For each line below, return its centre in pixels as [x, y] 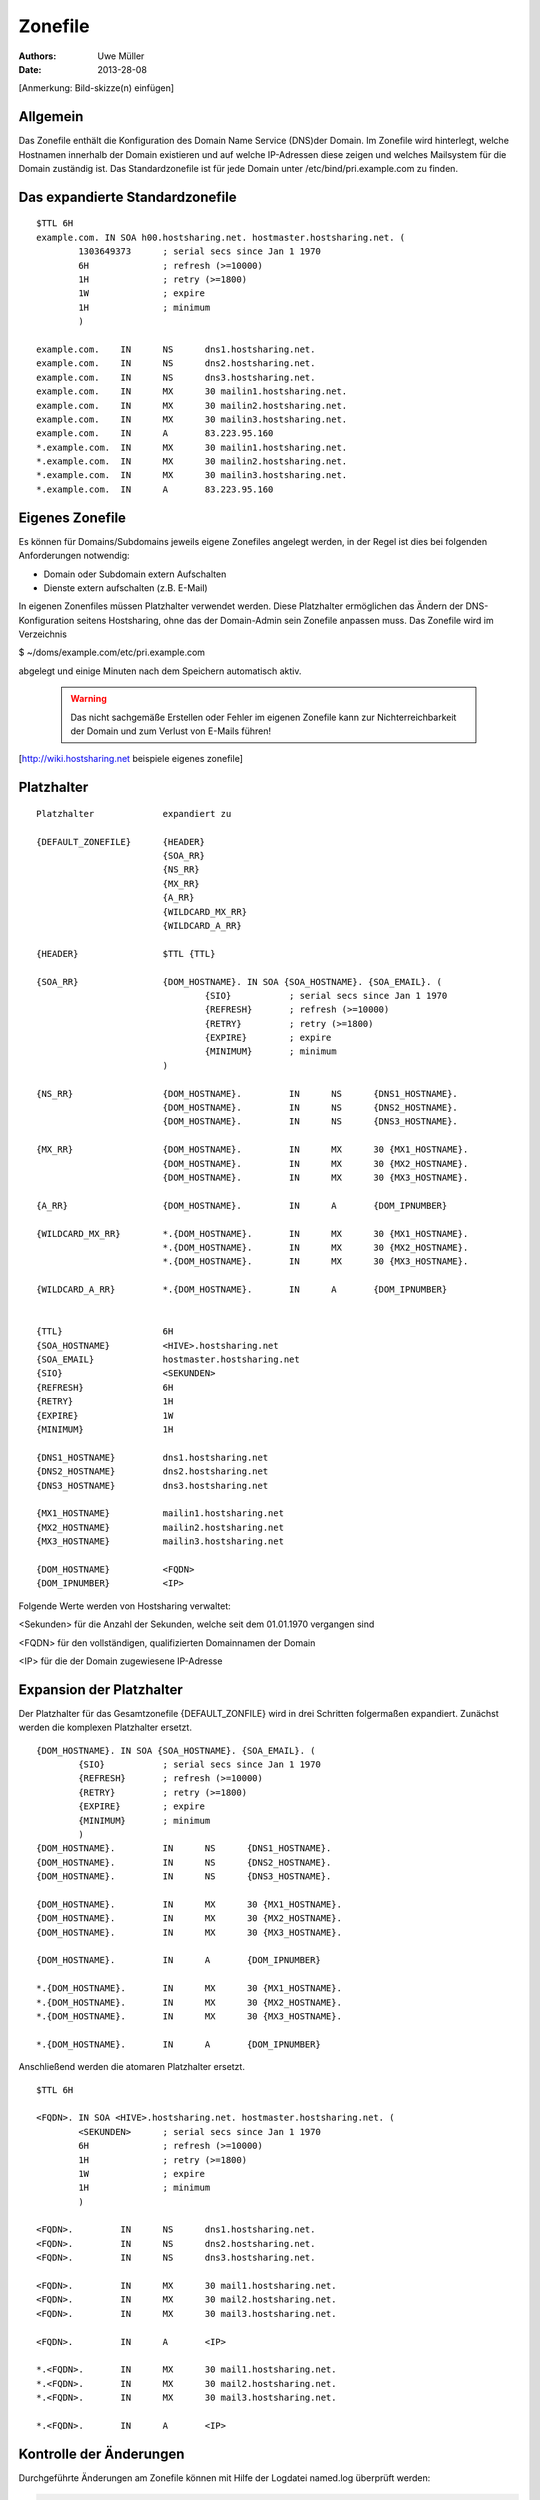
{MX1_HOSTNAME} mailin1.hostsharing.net [160, 1513]
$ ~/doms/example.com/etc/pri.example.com [111, 652]
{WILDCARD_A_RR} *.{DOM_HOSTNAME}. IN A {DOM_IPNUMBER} [242, 1289]
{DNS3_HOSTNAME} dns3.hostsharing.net [152, 1485]
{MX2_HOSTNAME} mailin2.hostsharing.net [160, 1527]
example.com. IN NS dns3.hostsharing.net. [176, 377]
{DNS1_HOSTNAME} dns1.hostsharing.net [152, 1457]
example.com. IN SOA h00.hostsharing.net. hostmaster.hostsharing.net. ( [221, 237]
